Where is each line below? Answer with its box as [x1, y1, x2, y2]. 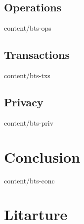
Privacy [4, 94, 43, 109]
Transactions [4, 47, 70, 62]
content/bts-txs [4, 70, 50, 80]
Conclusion [4, 146, 81, 167]
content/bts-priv [4, 117, 54, 128]
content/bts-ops [4, 23, 51, 33]
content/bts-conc [4, 175, 55, 185]
